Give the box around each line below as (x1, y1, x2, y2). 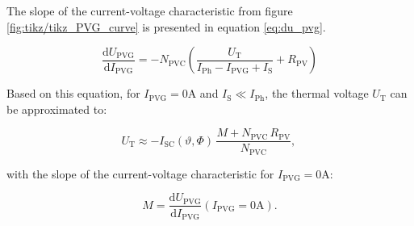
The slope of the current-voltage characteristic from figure (6, 2, 293, 19)
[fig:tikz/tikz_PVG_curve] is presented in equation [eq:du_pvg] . (6, 18, 326, 35)
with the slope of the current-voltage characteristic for (6, 165, 274, 182)
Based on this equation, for (6, 85, 140, 102)
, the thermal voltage (265, 85, 369, 102)
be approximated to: (6, 100, 107, 117)
